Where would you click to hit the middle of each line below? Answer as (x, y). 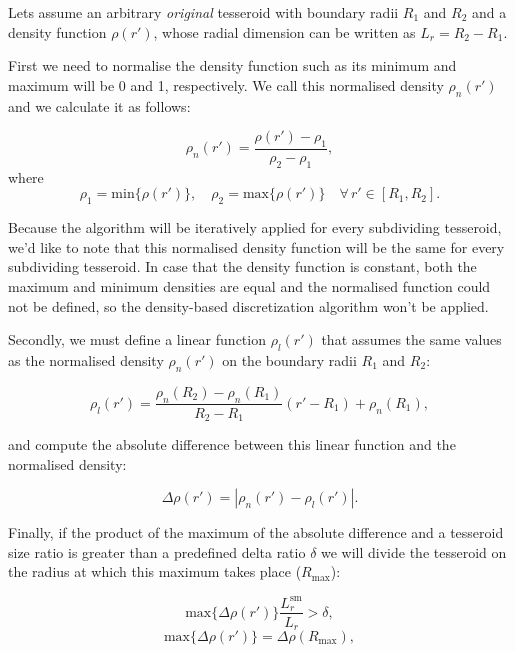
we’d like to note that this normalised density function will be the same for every (256, 246)
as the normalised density (86, 359)
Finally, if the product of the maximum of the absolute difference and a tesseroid (256, 532)
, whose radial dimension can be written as (284, 31)
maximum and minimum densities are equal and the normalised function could (249, 285)
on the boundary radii (289, 359)
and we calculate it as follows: (99, 105)
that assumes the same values (411, 339)
